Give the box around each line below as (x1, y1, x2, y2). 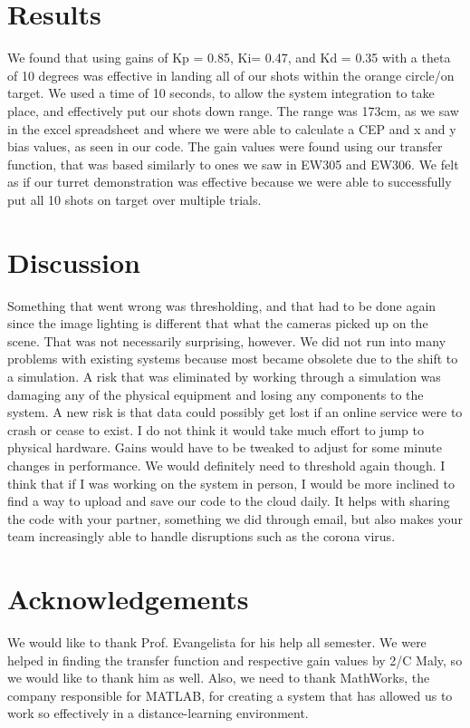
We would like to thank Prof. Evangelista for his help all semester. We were (7, 633, 427, 652)
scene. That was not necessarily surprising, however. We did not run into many (7, 331, 446, 350)
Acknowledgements (7, 580, 249, 617)
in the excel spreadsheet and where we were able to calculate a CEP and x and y (7, 119, 456, 138)
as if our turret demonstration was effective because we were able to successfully (7, 172, 452, 191)
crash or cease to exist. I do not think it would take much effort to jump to (7, 420, 424, 439)
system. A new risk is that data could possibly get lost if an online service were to (7, 403, 463, 422)
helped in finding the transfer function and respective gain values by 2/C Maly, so (7, 650, 463, 669)
